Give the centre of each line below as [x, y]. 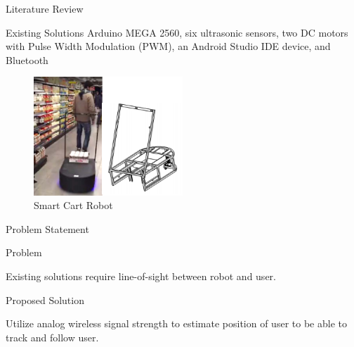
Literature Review [45, 8]
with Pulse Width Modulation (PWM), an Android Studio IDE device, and [168, 46]
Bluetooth [27, 59]
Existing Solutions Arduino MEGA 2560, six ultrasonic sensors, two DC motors [177, 32]
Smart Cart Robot [73, 205]
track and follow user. [52, 337]
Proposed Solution [45, 299]
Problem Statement [47, 228]
